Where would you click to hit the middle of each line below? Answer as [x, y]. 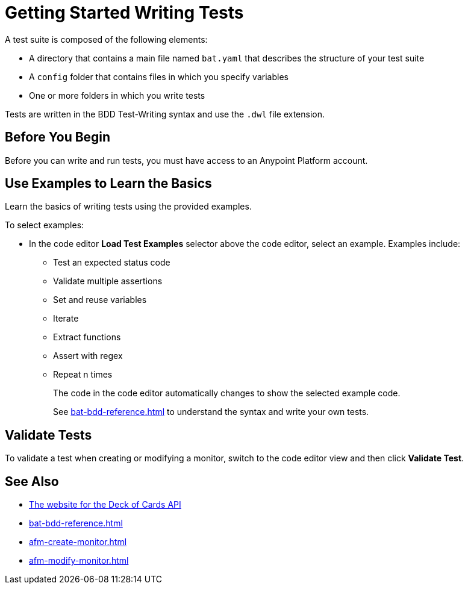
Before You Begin [58, 137]
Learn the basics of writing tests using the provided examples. [128, 207]
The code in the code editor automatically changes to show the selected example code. [227, 393]
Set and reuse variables [100, 300]
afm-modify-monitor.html [79, 561]
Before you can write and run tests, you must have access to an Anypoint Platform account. [186, 160]
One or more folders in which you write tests [117, 95]
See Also [32, 481]
